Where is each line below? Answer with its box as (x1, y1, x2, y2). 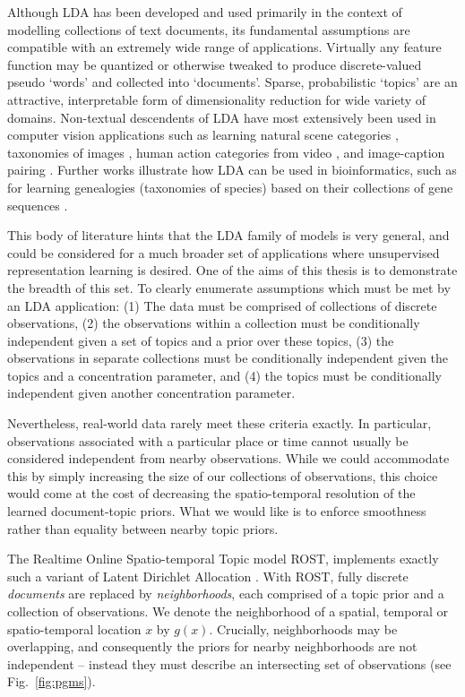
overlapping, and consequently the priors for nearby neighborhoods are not (7, 637, 418, 656)
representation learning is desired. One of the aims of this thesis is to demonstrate (7, 261, 458, 280)
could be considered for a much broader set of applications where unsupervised (7, 243, 440, 262)
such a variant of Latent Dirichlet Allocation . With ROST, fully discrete (7, 566, 409, 585)
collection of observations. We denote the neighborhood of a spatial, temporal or (7, 602, 448, 620)
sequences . (7, 195, 68, 214)
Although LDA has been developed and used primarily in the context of (7, 3, 402, 21)
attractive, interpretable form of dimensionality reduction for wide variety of (7, 90, 426, 108)
